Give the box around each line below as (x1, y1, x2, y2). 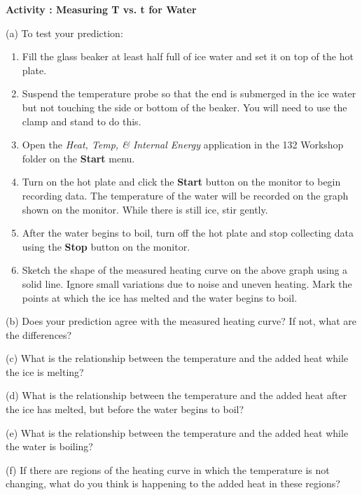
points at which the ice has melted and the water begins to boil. (22, 290, 298, 305)
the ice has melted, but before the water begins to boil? (6, 402, 244, 417)
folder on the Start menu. (22, 151, 135, 165)
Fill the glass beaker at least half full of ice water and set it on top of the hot (22, 49, 354, 64)
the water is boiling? (6, 439, 93, 454)
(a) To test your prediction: (6, 25, 123, 40)
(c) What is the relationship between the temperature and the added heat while (6, 351, 349, 365)
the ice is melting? (6, 364, 84, 379)
